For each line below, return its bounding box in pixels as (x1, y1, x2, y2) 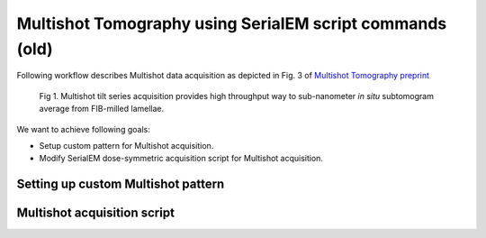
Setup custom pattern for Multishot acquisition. (39, 140, 214, 151)
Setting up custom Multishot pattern (16, 177, 225, 192)
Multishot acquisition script (16, 206, 175, 221)
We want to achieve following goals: (16, 124, 150, 134)
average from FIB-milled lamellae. (39, 104, 165, 114)
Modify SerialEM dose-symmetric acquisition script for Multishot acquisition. (39, 153, 324, 164)
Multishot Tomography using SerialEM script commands (16, 14, 447, 33)
